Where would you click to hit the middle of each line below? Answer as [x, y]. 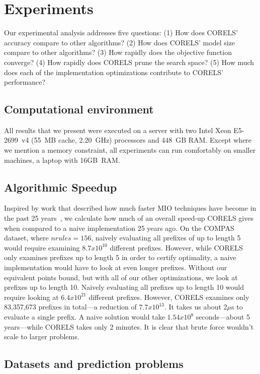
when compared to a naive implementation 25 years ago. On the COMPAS [119, 228]
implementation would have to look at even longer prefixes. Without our [116, 267]
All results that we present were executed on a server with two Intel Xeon [118, 130]
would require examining [42, 247]
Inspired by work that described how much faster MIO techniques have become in [130, 208]
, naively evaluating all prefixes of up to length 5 [166, 238]
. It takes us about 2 [196, 307]
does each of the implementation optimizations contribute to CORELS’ [114, 72]
